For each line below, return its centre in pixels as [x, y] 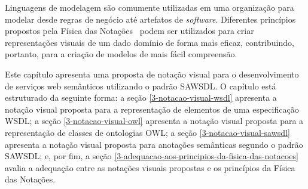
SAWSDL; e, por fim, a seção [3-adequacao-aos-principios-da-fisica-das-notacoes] [152, 156]
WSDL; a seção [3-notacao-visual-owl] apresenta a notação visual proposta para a [154, 121]
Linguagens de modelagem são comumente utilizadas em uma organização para [150, 7]
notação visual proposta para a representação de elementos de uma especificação [152, 109]
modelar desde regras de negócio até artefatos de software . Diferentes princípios [150, 19]
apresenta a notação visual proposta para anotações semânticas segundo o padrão [154, 144]
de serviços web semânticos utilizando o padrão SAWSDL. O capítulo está [141, 86]
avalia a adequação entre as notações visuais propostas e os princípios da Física [150, 167]
